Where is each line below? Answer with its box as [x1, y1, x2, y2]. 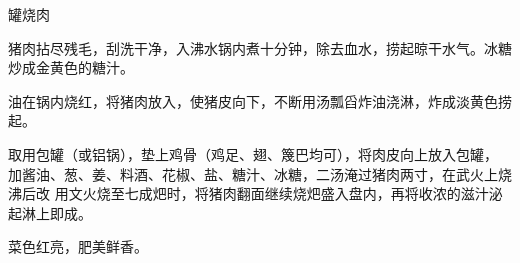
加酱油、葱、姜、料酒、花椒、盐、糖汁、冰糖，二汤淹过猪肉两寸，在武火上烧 [8, 163, 512, 184]
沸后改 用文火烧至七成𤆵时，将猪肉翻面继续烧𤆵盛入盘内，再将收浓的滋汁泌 [8, 183, 503, 204]
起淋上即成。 [8, 202, 92, 223]
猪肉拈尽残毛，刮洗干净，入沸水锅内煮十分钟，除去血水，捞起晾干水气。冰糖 [8, 37, 512, 58]
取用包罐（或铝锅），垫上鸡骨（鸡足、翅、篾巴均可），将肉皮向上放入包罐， [8, 143, 498, 164]
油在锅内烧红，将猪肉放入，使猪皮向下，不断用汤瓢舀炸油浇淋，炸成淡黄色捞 [8, 90, 512, 111]
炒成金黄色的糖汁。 [8, 57, 134, 78]
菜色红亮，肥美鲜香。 [8, 236, 148, 257]
